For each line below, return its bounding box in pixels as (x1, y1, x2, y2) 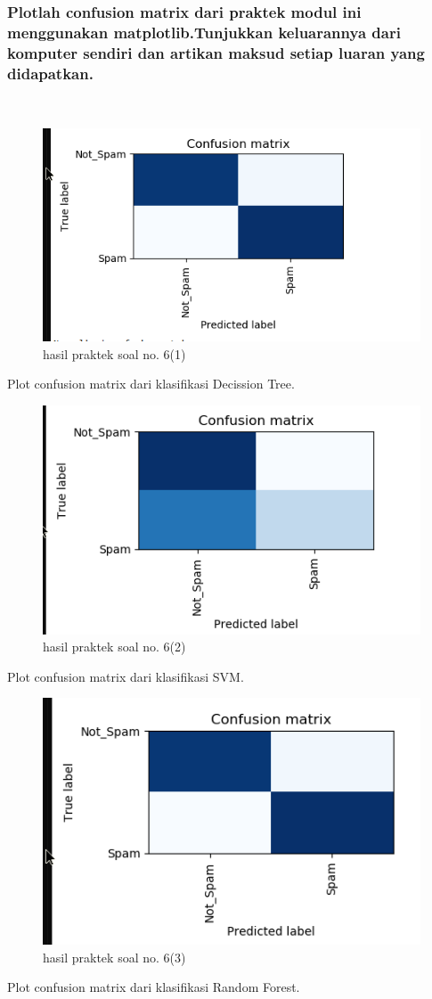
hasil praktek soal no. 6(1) (43, 344, 186, 363)
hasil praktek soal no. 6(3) (43, 947, 186, 966)
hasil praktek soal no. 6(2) (43, 637, 186, 656)
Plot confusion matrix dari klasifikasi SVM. (7, 667, 244, 685)
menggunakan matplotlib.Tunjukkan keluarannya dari (7, 20, 401, 43)
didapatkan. (7, 61, 94, 84)
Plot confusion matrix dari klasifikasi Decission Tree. (7, 374, 295, 393)
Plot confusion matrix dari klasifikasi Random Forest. (7, 978, 300, 996)
